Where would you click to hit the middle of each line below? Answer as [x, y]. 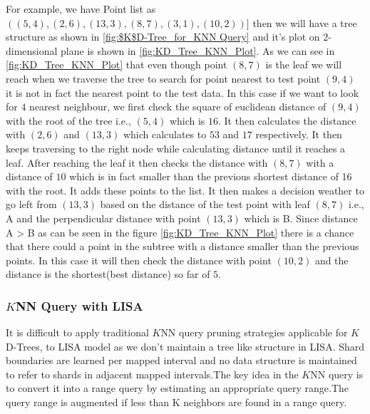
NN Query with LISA [79, 305]
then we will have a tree [305, 22]
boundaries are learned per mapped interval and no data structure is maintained [181, 360]
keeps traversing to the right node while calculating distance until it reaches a [176, 148]
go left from [31, 204]
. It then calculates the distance [287, 120]
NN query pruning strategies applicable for [254, 332]
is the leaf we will [304, 64]
